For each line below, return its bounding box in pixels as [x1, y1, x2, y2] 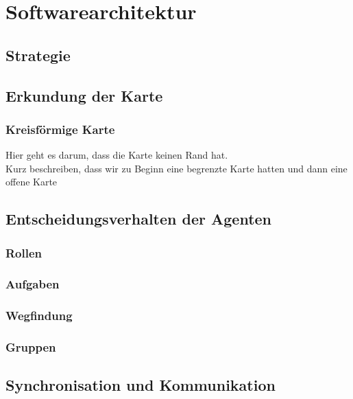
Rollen [5, 244, 42, 261]
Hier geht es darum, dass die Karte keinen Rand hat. [5, 148, 228, 162]
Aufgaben [5, 275, 60, 293]
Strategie [5, 44, 71, 65]
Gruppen [5, 339, 56, 356]
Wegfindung [5, 307, 73, 324]
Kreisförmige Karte [5, 120, 115, 137]
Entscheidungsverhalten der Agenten [5, 208, 272, 229]
